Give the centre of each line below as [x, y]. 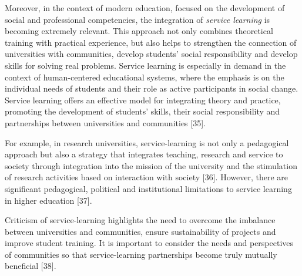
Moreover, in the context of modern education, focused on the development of [145, 8]
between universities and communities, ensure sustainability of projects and [140, 231]
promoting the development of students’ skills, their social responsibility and [142, 111]
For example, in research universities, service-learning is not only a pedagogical [147, 142]
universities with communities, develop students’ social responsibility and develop [151, 54]
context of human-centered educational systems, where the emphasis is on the [145, 77]
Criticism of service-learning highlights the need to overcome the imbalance [140, 220]
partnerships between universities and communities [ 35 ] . [105, 122]
